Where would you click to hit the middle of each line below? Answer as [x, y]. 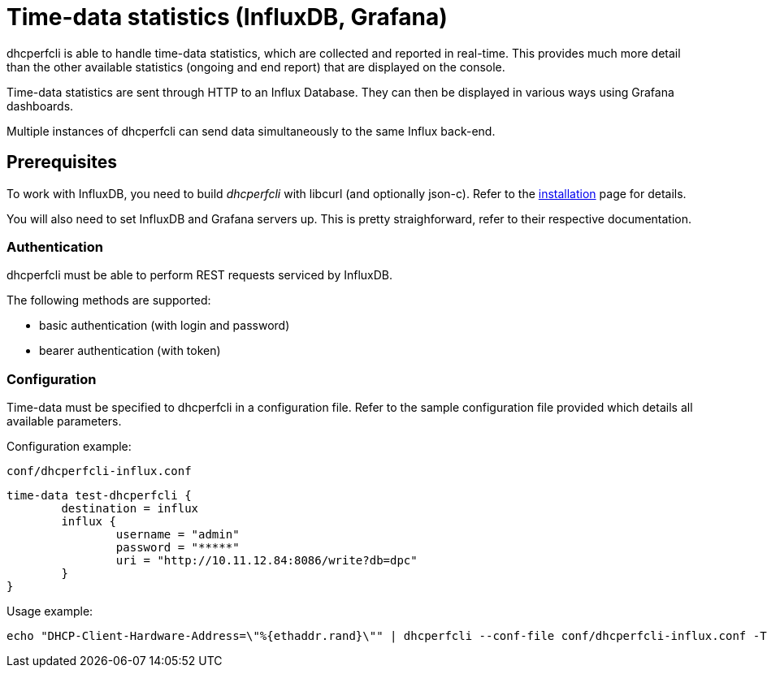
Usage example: [50, 611]
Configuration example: [69, 447]
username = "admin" [178, 535]
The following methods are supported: [109, 300]
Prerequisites [62, 162]
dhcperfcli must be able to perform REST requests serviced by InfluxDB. [200, 275]
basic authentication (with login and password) [165, 326]
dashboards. [40, 106]
